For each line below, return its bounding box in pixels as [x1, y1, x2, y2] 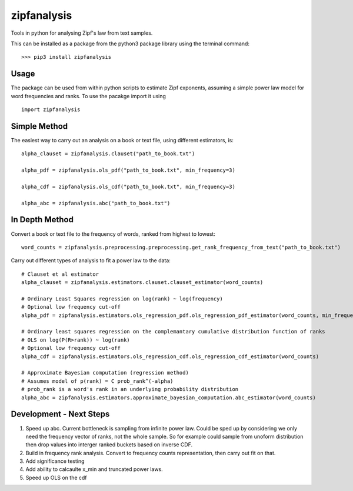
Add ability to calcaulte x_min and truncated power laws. [25, 466, 163, 473]
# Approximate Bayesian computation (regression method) [21, 369, 189, 376]
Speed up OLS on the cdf [25, 474, 88, 481]
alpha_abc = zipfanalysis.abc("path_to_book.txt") [21, 200, 171, 206]
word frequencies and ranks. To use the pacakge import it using [11, 92, 166, 99]
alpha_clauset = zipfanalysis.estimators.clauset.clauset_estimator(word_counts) [21, 279, 264, 286]
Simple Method [11, 121, 68, 131]
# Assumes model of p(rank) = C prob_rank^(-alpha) [21, 378, 174, 385]
